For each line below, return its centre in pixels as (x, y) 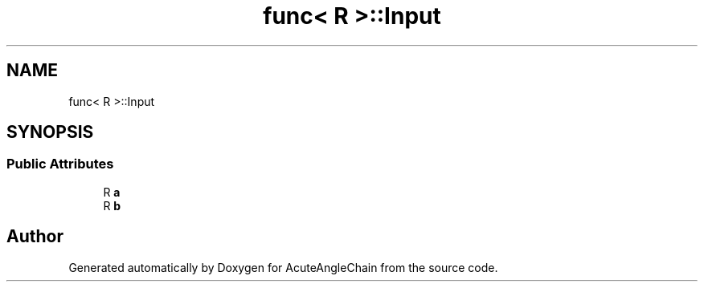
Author (35, 237)
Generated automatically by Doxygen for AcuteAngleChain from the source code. (283, 267)
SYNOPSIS (50, 132)
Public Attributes (60, 164)
